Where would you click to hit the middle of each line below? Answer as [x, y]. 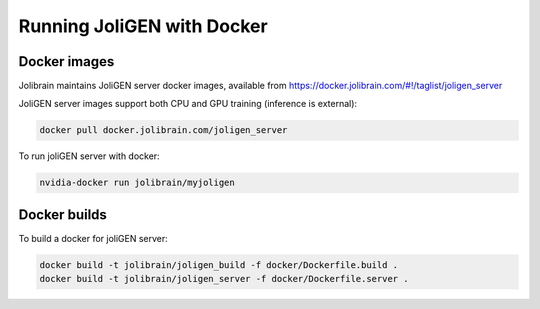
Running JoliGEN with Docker [143, 26]
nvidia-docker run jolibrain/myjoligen [137, 183]
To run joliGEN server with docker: [89, 156]
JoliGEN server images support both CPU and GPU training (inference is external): [188, 104]
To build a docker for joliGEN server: [93, 238]
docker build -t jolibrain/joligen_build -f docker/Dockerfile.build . [219, 264]
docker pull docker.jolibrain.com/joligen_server [163, 130]
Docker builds [62, 214]
